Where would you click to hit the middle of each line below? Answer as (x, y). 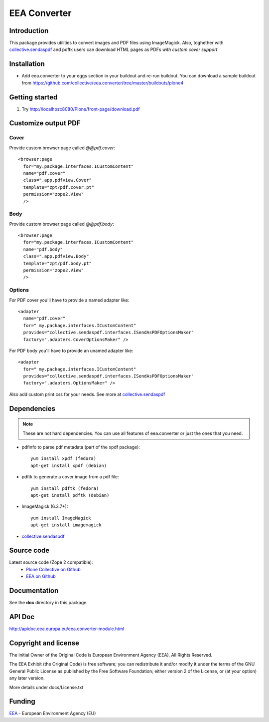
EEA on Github (41, 576)
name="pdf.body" (43, 249)
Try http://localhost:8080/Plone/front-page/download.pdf (81, 109)
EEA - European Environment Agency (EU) (53, 714)
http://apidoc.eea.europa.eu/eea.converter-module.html (67, 629)
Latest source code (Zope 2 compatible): (51, 562)
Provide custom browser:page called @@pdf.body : (62, 224)
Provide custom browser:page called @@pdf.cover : (62, 148)
